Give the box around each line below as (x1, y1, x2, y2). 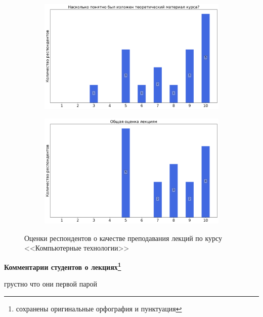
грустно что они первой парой (4, 278, 97, 289)
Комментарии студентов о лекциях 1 (4, 260, 121, 272)
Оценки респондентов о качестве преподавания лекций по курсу (24, 232, 223, 243)
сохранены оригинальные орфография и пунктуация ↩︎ (16, 303, 182, 313)
